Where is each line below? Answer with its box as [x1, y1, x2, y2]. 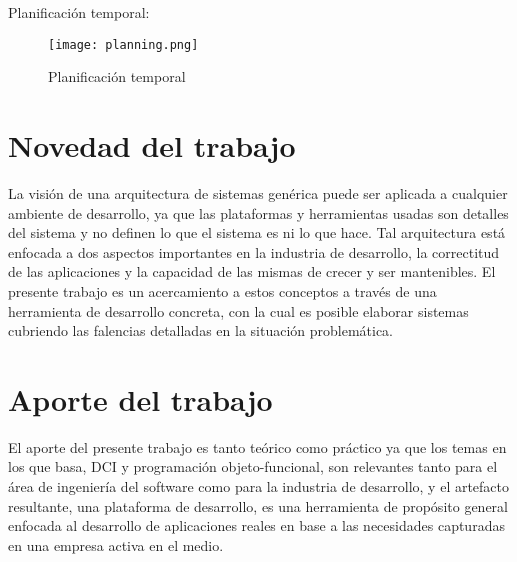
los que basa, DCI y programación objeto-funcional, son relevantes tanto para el [8, 456, 498, 477]
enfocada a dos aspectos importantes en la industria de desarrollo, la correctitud [8, 241, 500, 262]
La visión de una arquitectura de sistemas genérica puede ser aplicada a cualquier [8, 182, 508, 203]
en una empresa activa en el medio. [8, 534, 224, 555]
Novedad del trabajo [8, 125, 296, 166]
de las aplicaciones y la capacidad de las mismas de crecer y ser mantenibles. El [8, 261, 496, 282]
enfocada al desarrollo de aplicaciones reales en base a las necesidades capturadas [8, 515, 505, 536]
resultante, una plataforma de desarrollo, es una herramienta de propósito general [8, 495, 508, 516]
